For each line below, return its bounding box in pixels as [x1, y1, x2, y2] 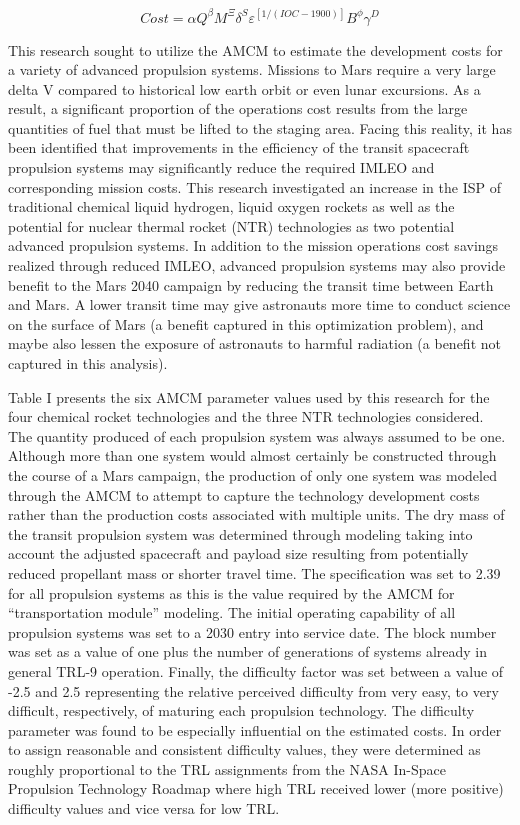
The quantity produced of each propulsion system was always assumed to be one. [8, 425, 506, 446]
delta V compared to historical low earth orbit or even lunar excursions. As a [8, 78, 481, 99]
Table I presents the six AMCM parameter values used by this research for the [8, 386, 490, 407]
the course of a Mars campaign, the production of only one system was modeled [8, 464, 497, 485]
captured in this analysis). [8, 353, 168, 373]
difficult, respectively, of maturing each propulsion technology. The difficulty [8, 700, 475, 721]
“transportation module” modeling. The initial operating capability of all [8, 602, 456, 623]
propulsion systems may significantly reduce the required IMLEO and [8, 157, 435, 178]
